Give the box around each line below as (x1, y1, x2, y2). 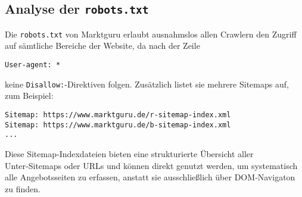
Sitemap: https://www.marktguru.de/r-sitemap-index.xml (5, 110, 231, 119)
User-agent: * (5, 61, 61, 70)
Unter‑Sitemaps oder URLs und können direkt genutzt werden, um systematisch (5, 159, 298, 171)
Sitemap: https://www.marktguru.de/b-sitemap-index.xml (5, 120, 231, 129)
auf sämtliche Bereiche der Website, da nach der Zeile (5, 39, 200, 52)
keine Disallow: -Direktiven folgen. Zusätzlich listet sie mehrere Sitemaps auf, (5, 77, 289, 90)
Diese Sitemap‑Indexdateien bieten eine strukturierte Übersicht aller (5, 147, 254, 160)
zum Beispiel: (5, 89, 54, 102)
